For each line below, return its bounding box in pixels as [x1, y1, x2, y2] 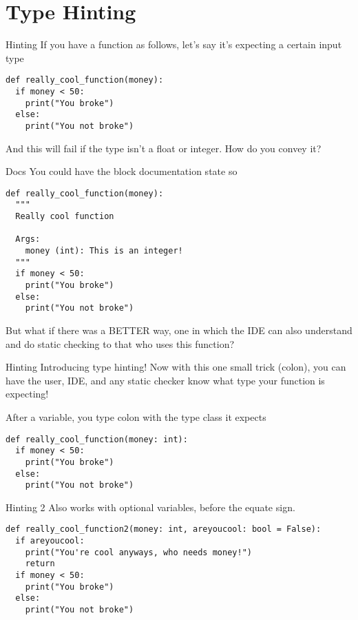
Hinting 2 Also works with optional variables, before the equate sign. [6, 499, 295, 514]
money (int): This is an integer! [25, 246, 183, 256]
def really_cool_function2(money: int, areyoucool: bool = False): [6, 524, 322, 535]
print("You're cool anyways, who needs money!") [25, 547, 252, 557]
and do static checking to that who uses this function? [6, 336, 235, 351]
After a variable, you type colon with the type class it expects [6, 409, 266, 424]
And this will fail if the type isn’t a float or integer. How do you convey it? [6, 141, 322, 155]
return [25, 559, 55, 569]
